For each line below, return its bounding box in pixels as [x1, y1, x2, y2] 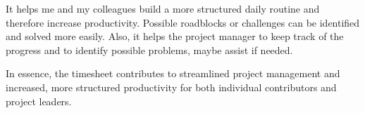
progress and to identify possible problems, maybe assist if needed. [6, 42, 293, 57]
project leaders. [6, 93, 72, 108]
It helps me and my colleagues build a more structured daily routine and [6, 1, 320, 15]
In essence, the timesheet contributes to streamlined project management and [6, 66, 340, 81]
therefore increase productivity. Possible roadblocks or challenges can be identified [6, 15, 360, 29]
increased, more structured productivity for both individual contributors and [6, 79, 337, 94]
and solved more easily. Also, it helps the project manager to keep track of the [6, 29, 344, 44]
